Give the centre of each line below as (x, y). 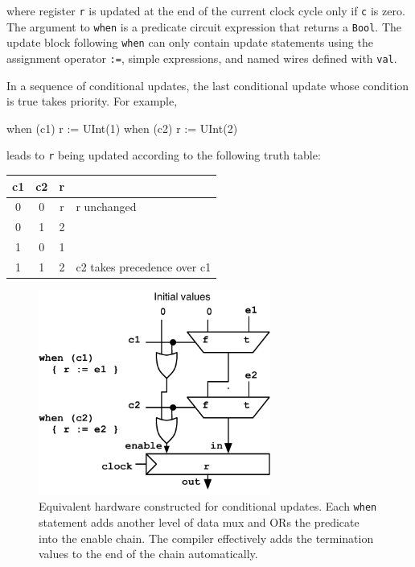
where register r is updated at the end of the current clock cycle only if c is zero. (206, 10)
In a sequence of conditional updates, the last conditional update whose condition (208, 85)
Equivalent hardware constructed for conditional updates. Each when (208, 506)
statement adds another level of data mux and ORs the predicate (199, 521)
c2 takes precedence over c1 (144, 266)
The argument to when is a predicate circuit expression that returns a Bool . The (204, 26)
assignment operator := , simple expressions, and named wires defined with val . (202, 58)
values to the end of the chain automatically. (148, 554)
